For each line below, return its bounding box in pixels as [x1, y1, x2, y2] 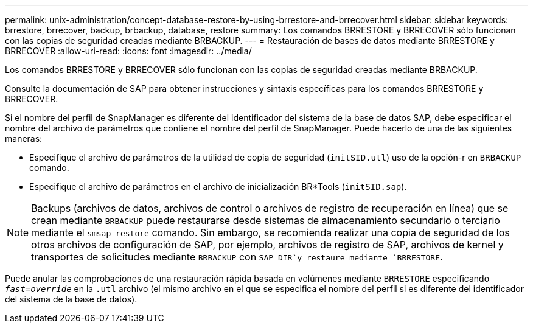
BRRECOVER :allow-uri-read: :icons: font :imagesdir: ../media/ [5, 46, 252, 56]
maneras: [5, 133, 43, 144]
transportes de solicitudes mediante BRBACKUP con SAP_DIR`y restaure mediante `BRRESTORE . [31, 251, 443, 263]
